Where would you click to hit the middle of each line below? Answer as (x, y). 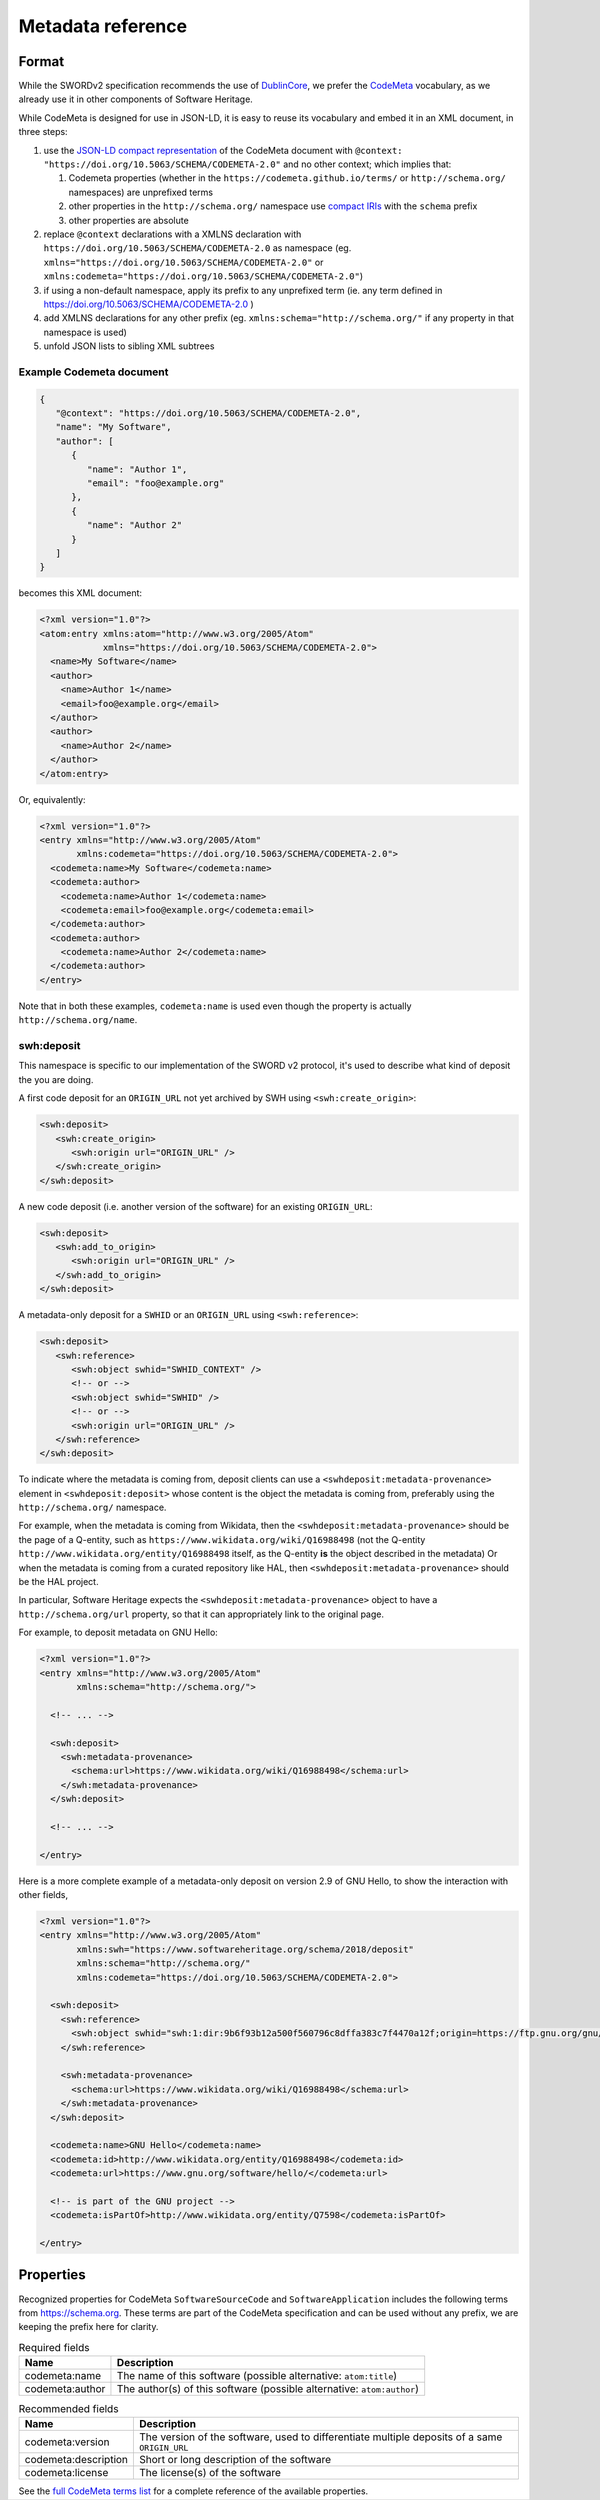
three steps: (43, 132)
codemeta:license (66, 2473)
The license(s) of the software (210, 2473)
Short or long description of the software (235, 2460)
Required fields (54, 2347)
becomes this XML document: (80, 593)
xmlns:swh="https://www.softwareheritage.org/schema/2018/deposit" (245, 1949)
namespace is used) (85, 332)
